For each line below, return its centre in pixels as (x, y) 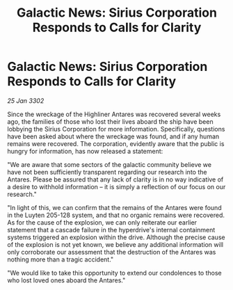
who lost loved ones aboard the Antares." (66, 280)
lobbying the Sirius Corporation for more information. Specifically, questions (116, 129)
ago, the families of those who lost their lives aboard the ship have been (110, 121)
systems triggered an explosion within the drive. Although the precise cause (116, 237)
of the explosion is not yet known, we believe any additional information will (115, 244)
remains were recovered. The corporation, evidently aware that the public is (116, 143)
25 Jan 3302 (26, 100)
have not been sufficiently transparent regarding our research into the (107, 172)
